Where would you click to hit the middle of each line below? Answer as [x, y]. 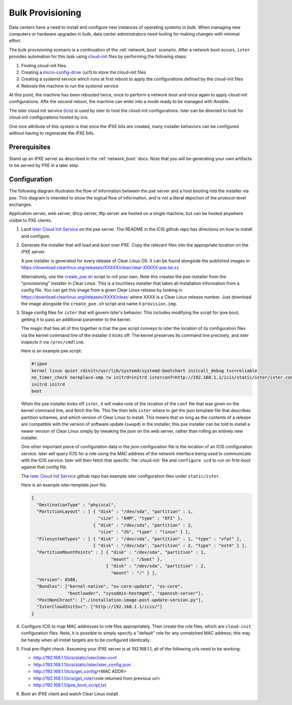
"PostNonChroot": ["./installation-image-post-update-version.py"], [120, 600]
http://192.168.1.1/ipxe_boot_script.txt [70, 685]
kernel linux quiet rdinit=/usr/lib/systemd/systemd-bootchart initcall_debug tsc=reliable [144, 371]
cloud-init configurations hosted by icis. [49, 117]
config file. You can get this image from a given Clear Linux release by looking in [102, 290]
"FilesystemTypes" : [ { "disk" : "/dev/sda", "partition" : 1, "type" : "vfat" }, [139, 539]
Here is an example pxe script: [52, 351]
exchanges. [21, 205]
